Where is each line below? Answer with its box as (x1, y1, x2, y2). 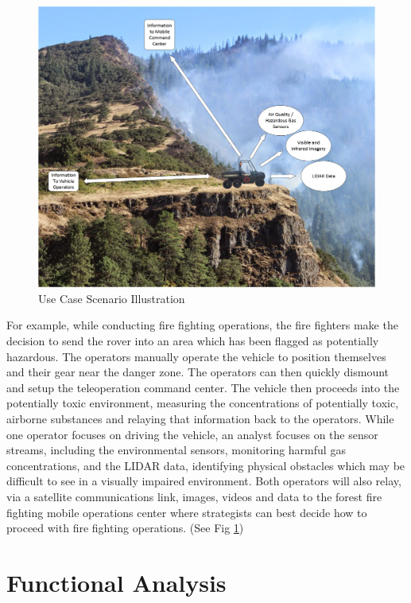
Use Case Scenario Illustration (38, 290, 185, 306)
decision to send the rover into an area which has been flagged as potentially (6, 332, 379, 348)
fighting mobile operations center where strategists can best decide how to (6, 504, 367, 520)
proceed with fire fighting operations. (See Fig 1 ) (6, 519, 244, 536)
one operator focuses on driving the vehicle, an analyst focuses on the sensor (6, 426, 378, 442)
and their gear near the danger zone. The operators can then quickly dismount (6, 364, 390, 380)
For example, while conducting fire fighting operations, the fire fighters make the (6, 317, 398, 333)
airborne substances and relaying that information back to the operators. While (6, 410, 394, 426)
